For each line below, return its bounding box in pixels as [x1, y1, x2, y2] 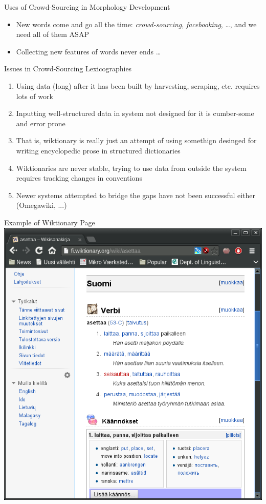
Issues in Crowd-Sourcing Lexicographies [4, 63, 132, 74]
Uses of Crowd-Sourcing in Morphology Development [4, 2, 170, 12]
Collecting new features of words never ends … [16, 46, 161, 56]
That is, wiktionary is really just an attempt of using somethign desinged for [16, 135, 257, 146]
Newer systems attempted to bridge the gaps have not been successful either [16, 189, 256, 200]
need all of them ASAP [16, 29, 89, 40]
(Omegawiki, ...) [16, 200, 67, 210]
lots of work [16, 90, 53, 101]
